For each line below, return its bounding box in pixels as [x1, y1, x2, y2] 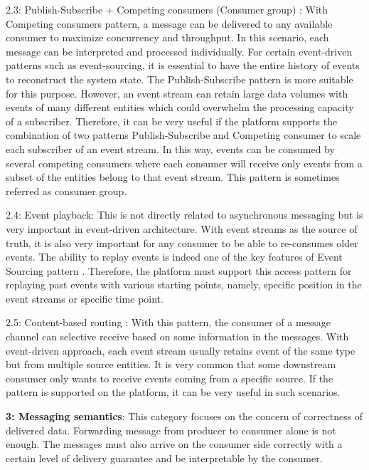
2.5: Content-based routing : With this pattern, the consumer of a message [6, 315, 331, 330]
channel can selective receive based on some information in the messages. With [6, 329, 349, 344]
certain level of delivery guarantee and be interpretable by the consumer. [6, 450, 323, 465]
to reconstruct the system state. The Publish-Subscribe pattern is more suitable [6, 71, 353, 86]
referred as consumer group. [6, 183, 127, 198]
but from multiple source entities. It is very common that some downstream [6, 357, 336, 372]
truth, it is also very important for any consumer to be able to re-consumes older [6, 235, 358, 250]
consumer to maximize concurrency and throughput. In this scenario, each [6, 30, 329, 45]
